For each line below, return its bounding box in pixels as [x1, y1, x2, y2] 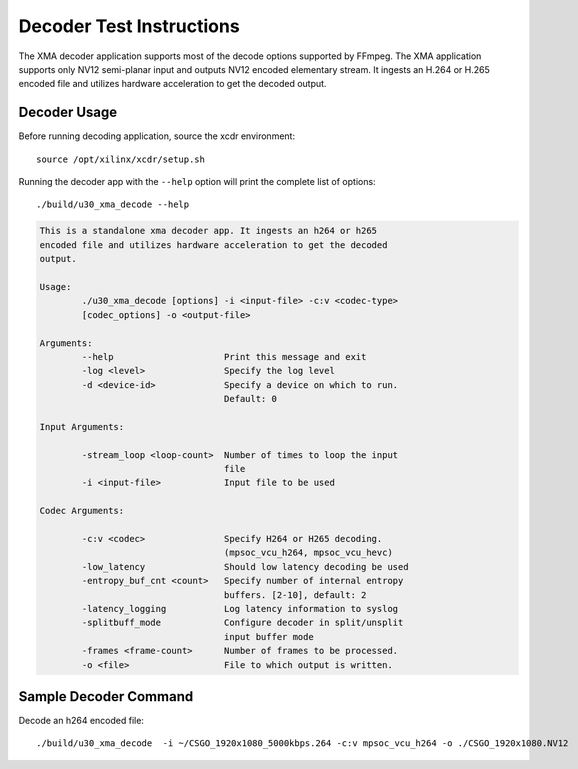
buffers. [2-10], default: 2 [223, 589, 367, 600]
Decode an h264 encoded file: [18, 715, 145, 726]
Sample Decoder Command [18, 688, 194, 705]
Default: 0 [223, 393, 277, 405]
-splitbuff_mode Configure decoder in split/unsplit [81, 617, 404, 629]
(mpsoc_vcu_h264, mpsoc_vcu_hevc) [223, 547, 394, 559]
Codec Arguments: [39, 505, 125, 517]
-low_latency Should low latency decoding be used [81, 561, 409, 572]
